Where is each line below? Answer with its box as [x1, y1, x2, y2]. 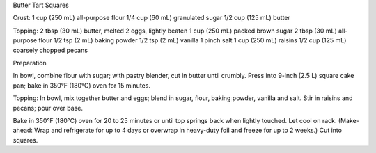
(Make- [338, 116, 360, 124]
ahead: [13, 126, 33, 135]
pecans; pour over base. [13, 104, 84, 112]
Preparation [13, 58, 47, 67]
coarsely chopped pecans [13, 46, 88, 54]
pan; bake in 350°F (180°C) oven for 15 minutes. [13, 81, 151, 90]
